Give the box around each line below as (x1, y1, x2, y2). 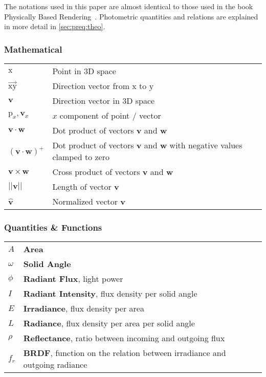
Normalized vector (52, 195, 118, 207)
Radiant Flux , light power (23, 273, 123, 285)
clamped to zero (52, 151, 109, 163)
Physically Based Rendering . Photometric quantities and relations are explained (4, 11, 258, 21)
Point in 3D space (52, 65, 116, 77)
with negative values (169, 139, 242, 151)
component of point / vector (59, 109, 161, 121)
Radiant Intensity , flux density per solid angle (23, 287, 197, 300)
